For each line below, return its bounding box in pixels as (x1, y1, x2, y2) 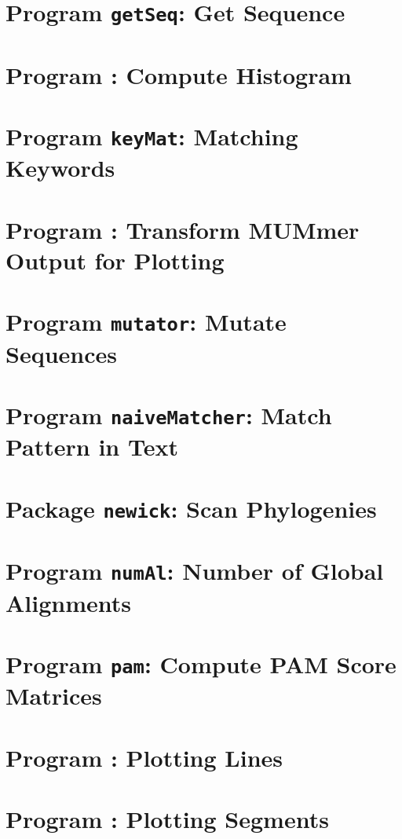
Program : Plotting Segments (5, 802, 329, 834)
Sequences (5, 337, 117, 369)
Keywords (5, 152, 115, 184)
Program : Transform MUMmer (5, 213, 360, 245)
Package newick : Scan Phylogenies (5, 492, 377, 524)
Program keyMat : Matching (5, 120, 298, 152)
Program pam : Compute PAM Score (5, 647, 397, 680)
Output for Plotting (5, 244, 225, 276)
